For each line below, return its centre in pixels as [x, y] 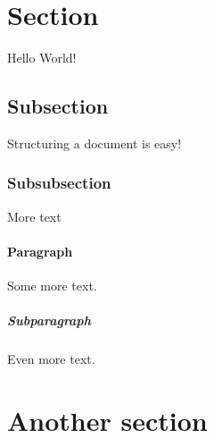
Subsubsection [59, 183]
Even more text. [51, 359]
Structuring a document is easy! [95, 143]
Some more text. [52, 286]
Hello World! [42, 58]
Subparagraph [49, 320]
